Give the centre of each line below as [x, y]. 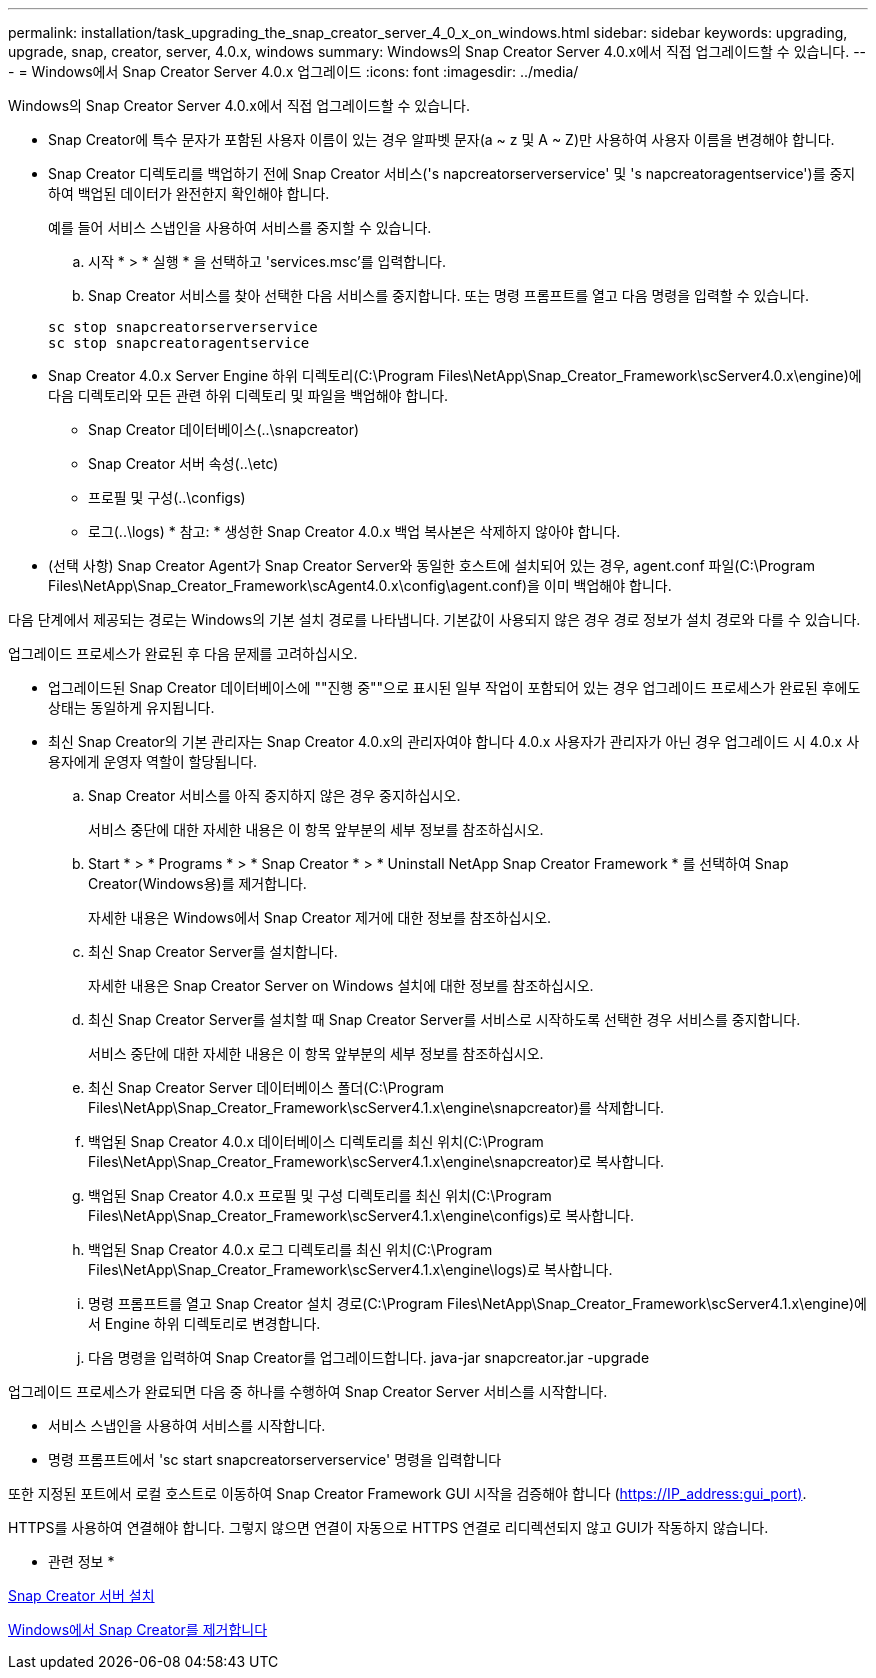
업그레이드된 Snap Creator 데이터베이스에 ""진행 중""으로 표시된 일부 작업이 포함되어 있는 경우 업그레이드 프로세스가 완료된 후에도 [454, 687]
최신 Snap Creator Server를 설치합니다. [213, 951]
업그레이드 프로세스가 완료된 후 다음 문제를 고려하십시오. [183, 653]
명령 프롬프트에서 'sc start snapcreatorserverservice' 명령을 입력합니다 [275, 1459]
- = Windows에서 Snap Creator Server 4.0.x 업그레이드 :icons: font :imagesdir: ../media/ [293, 71]
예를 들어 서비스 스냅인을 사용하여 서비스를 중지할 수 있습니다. [240, 227]
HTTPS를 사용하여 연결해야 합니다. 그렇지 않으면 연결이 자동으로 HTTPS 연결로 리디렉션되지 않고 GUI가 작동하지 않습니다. [388, 1527]
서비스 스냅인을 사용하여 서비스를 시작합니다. [187, 1425]
